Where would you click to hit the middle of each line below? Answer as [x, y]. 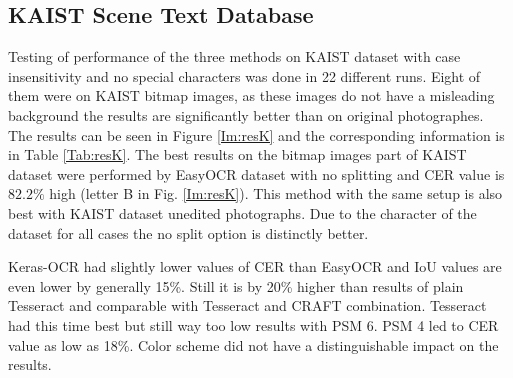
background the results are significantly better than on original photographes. [246, 114]
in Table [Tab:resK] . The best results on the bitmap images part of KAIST [237, 154]
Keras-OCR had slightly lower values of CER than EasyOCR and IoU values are [255, 266]
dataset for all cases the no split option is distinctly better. [188, 232]
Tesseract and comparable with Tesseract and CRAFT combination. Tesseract [247, 305]
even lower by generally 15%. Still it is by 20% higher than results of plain [236, 285]
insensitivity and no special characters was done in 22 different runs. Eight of [244, 75]
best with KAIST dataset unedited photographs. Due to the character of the [242, 212]
